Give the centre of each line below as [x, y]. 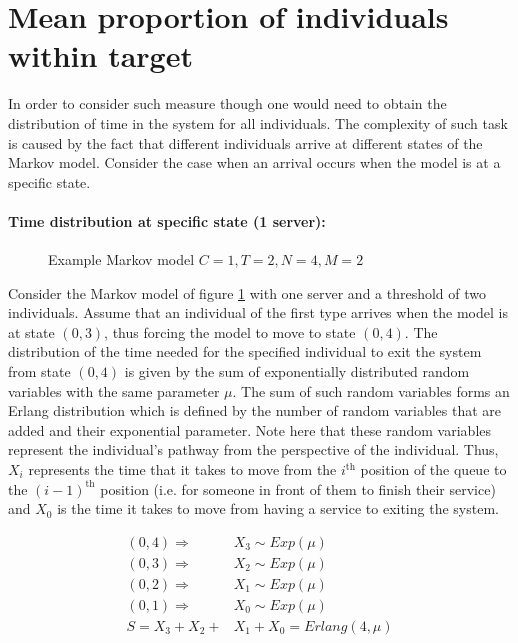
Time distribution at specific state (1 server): [167, 220]
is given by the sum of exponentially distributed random [297, 371]
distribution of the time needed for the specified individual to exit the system [245, 351]
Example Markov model [121, 259]
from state [39, 371]
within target [100, 55]
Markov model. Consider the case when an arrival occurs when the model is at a [254, 162]
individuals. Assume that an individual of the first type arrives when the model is [258, 312]
